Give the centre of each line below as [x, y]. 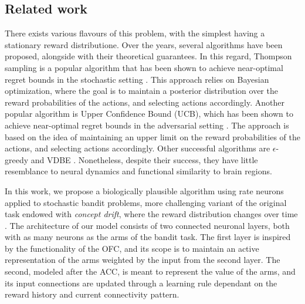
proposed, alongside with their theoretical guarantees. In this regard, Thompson [148, 56]
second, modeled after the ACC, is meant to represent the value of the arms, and [150, 271]
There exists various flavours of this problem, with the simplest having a [135, 33]
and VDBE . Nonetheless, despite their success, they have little [144, 159]
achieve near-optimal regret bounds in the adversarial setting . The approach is [147, 125]
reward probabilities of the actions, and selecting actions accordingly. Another [145, 102]
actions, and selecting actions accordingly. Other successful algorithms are [138, 148]
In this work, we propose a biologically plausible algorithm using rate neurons [144, 190]
